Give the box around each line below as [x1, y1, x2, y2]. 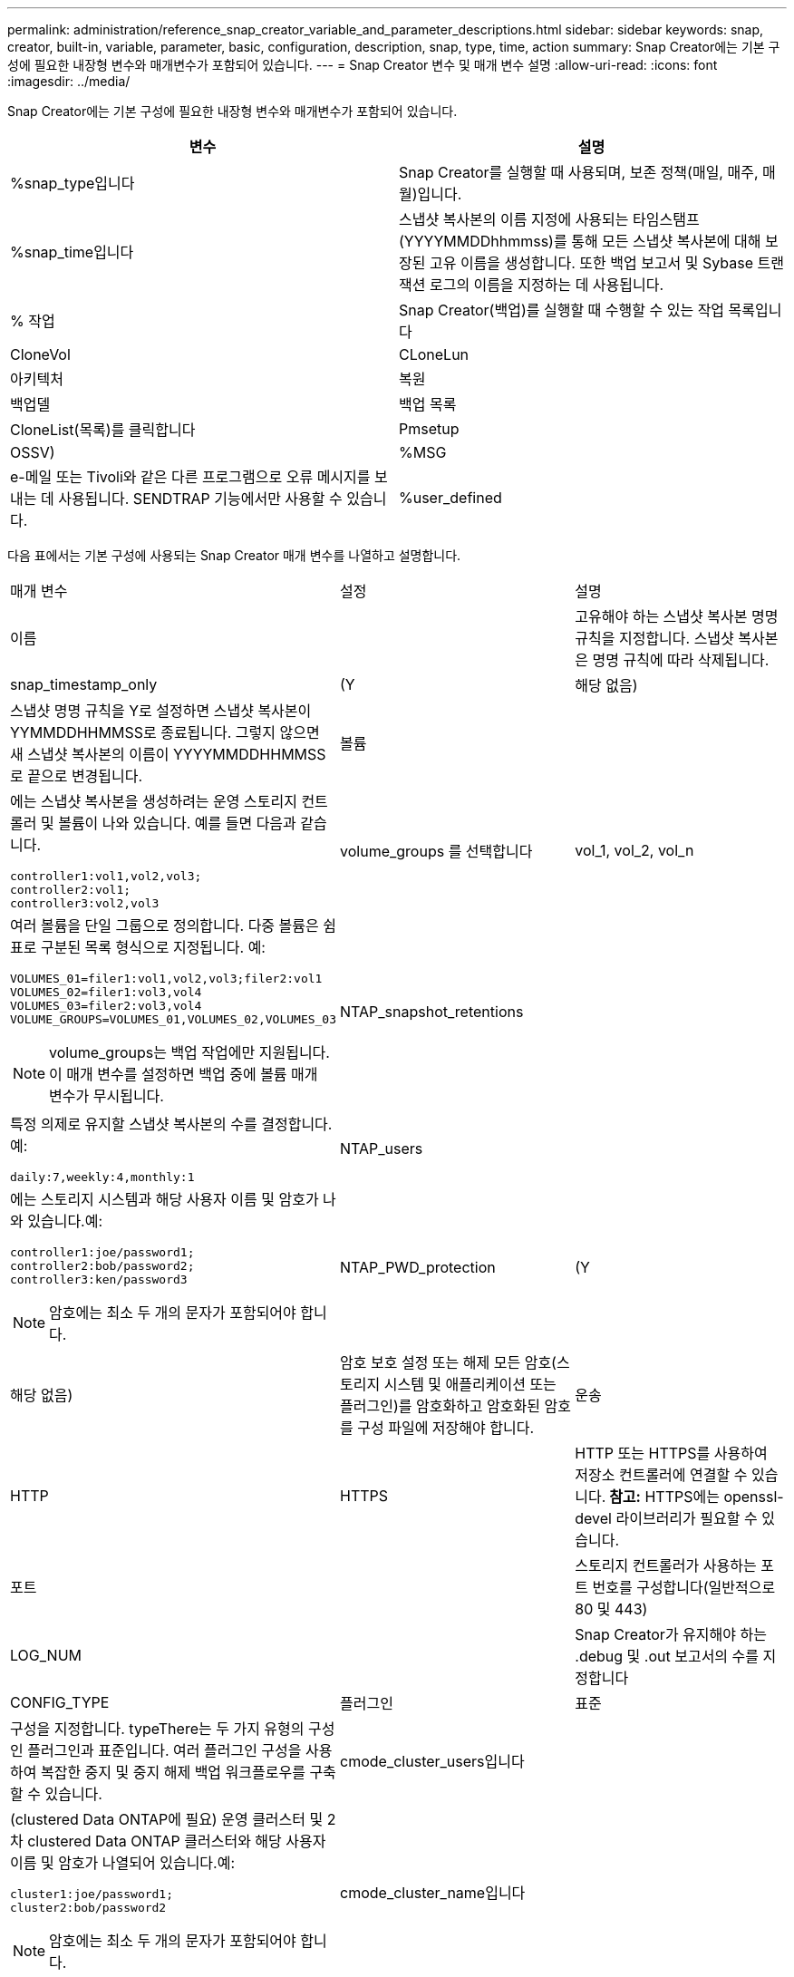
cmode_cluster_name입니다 [340, 1883, 526, 1902]
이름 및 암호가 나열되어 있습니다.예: [10, 1854, 236, 1872]
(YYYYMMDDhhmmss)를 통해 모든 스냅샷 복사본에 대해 [399, 232, 761, 250]
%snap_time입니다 [10, 243, 134, 261]
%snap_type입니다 [10, 174, 135, 192]
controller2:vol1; [10, 883, 131, 896]
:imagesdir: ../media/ [7, 73, 131, 89]
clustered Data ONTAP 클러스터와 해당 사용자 [27, 1832, 326, 1850]
